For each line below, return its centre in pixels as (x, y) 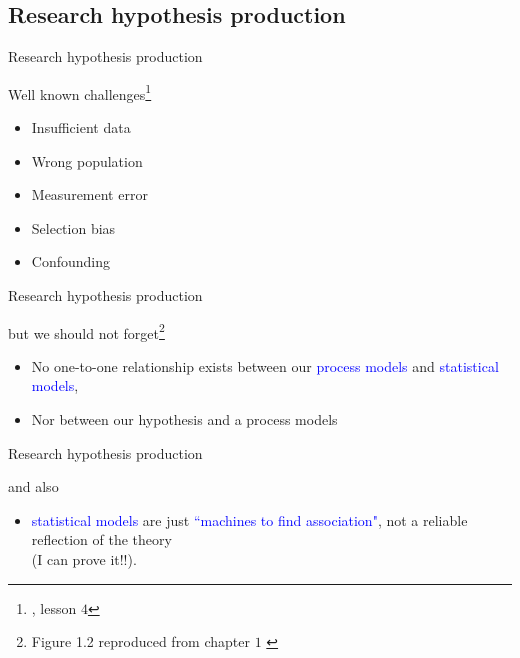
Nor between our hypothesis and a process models (184, 419)
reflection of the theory (101, 539)
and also (33, 486)
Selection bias (73, 227)
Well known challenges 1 (80, 92)
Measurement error (89, 194)
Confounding (71, 261)
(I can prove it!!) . (84, 559)
